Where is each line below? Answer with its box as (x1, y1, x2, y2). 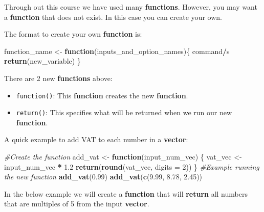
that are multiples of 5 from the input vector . (4, 198, 149, 209)
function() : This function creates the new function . (16, 90, 188, 100)
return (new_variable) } (4, 56, 81, 66)
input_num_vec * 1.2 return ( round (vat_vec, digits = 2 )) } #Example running (4, 161, 259, 172)
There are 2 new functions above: (4, 72, 113, 83)
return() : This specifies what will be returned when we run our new (16, 107, 232, 118)
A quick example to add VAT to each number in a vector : (4, 134, 188, 145)
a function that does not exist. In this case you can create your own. (4, 11, 222, 22)
